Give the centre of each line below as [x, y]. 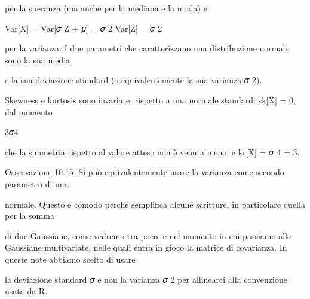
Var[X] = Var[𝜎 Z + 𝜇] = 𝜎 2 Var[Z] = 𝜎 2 [84, 28]
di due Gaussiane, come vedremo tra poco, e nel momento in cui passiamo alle [148, 235]
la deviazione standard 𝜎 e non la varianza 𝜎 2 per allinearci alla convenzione [146, 279]
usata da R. [26, 291]
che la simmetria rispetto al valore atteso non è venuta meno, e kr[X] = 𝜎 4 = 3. [152, 152]
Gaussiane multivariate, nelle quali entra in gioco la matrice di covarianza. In [146, 247]
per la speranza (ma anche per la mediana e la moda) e [106, 8]
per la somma [30, 216]
